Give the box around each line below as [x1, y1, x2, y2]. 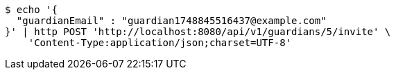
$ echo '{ [5, 4, 58, 15]
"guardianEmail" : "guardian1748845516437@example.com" [16, 15, 327, 26]
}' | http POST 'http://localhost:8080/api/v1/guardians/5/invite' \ [5, 26, 391, 37]
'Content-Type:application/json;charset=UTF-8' [28, 37, 292, 48]
